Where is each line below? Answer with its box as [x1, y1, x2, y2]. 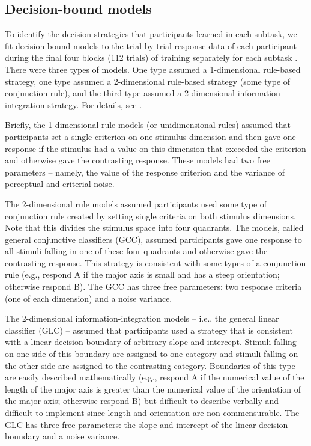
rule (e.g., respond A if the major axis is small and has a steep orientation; [5, 268, 280, 281]
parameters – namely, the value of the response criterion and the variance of [5, 165, 285, 178]
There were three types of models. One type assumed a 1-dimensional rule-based [5, 63, 301, 75]
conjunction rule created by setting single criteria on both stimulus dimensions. [5, 209, 296, 222]
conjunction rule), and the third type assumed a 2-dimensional [5, 87, 235, 99]
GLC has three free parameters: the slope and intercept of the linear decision [5, 418, 288, 430]
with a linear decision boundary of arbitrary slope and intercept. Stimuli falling [5, 335, 297, 348]
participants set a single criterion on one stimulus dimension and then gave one [5, 130, 296, 142]
